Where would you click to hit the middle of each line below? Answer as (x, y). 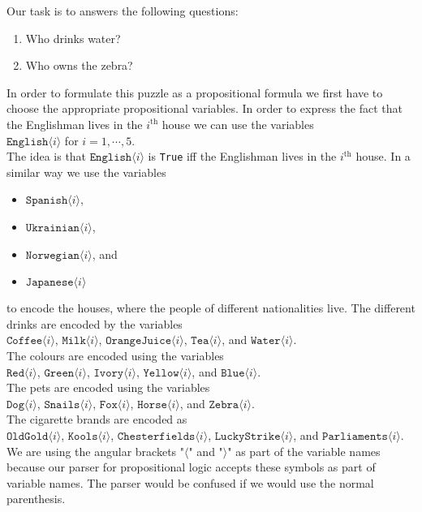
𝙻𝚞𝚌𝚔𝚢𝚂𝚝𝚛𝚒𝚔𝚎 (248, 436)
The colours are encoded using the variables (115, 355)
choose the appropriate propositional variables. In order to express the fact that (205, 108)
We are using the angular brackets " (96, 451)
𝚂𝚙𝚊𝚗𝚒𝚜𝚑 (47, 201)
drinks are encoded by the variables (95, 323)
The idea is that (47, 156)
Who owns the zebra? (79, 65)
